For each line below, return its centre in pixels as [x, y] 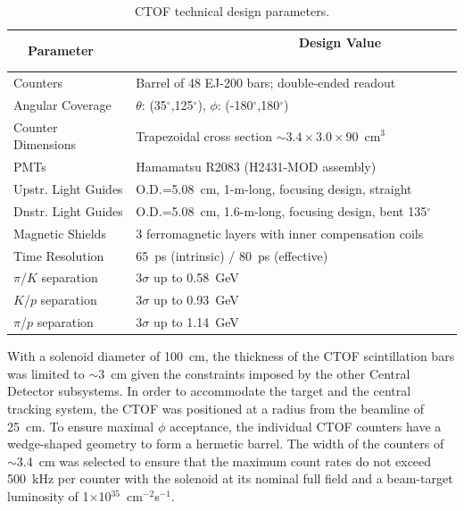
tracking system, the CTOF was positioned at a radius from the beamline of [215, 408]
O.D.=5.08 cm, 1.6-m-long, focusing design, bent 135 [282, 210]
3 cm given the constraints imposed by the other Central [254, 373]
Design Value [340, 42]
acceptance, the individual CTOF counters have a [305, 426]
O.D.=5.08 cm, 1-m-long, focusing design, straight [274, 188]
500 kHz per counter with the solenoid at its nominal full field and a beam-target [230, 478]
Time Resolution [59, 255]
